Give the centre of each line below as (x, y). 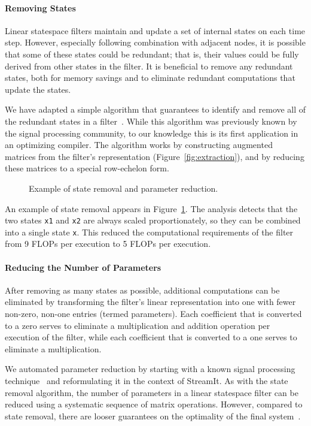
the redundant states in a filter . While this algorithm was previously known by (151, 121)
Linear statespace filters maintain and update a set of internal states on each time (155, 30)
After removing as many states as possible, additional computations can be (142, 290)
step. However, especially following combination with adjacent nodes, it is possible (155, 42)
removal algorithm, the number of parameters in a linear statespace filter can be (152, 392)
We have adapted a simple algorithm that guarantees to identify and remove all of (155, 109)
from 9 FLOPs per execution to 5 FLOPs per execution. (108, 244)
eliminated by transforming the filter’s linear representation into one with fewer (150, 302)
